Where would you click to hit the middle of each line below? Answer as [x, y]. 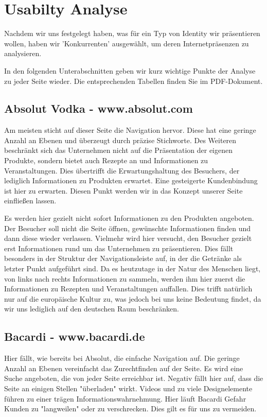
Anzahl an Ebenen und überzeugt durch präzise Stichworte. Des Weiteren [120, 140]
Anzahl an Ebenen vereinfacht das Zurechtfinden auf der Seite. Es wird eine [124, 368]
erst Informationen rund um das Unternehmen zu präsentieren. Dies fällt [119, 248]
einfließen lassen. [30, 201]
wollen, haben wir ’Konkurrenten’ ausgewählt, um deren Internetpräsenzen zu [127, 43]
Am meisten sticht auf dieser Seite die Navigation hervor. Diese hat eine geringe [130, 130]
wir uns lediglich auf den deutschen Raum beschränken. [92, 309]
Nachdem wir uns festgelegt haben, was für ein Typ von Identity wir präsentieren [132, 33]
